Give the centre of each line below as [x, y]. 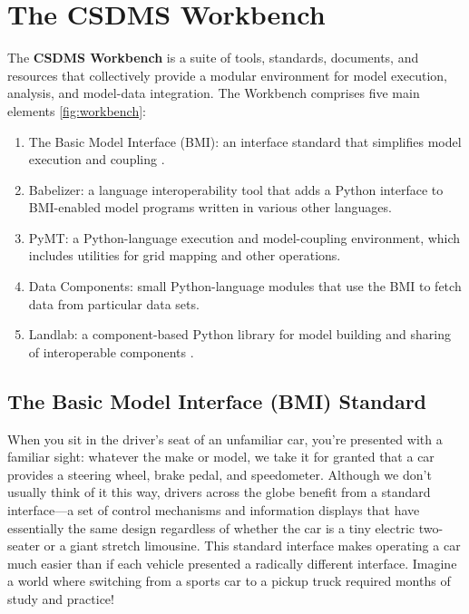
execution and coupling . [97, 159]
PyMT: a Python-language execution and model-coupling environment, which [244, 237]
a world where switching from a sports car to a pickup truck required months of [229, 581]
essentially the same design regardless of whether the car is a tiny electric [211, 527]
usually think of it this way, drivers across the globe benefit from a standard [219, 492]
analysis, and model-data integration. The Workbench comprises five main [214, 93]
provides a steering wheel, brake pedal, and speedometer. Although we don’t [220, 474]
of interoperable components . [111, 351]
